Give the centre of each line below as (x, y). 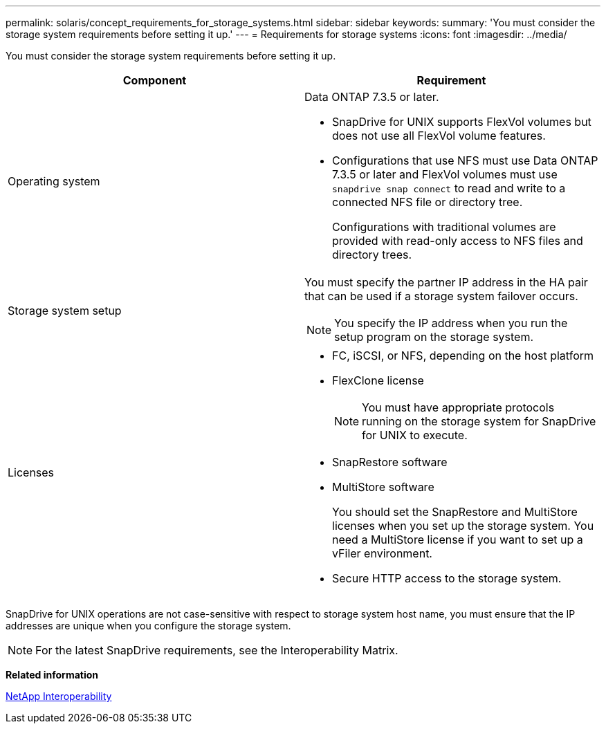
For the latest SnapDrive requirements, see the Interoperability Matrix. (217, 650)
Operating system (54, 181)
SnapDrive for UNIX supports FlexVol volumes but (462, 122)
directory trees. (372, 255)
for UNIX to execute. (415, 435)
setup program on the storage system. (434, 337)
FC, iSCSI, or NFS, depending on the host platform (463, 356)
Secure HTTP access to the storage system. (447, 578)
